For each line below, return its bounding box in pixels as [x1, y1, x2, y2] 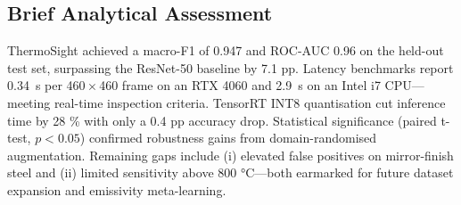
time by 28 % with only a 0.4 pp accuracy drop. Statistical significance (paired [7, 111, 437, 129]
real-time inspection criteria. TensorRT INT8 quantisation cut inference [54, 93, 446, 111]
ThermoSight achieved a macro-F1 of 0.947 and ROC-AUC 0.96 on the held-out [7, 41, 444, 60]
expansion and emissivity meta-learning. [7, 180, 226, 199]
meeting [7, 93, 51, 111]
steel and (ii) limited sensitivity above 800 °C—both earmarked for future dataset [7, 163, 454, 182]
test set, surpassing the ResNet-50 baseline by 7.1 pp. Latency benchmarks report [7, 58, 454, 77]
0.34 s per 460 [7, 76, 86, 94]
